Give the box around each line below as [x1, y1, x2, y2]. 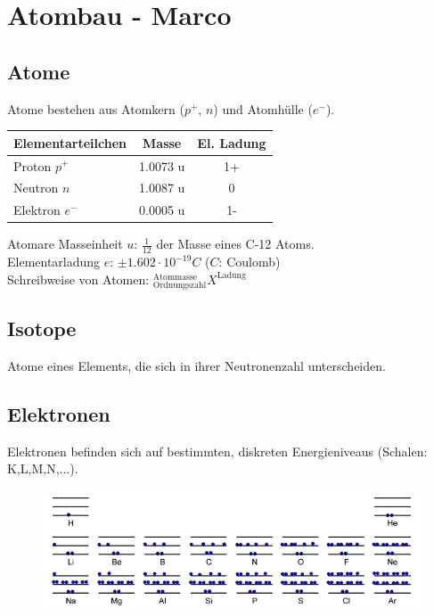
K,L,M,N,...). [7, 459, 78, 478]
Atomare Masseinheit [7, 234, 123, 253]
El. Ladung [197, 133, 266, 152]
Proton [13, 156, 52, 175]
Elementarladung [7, 252, 101, 271]
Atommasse [152, 272, 198, 282]
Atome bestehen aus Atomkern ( [7, 99, 184, 118]
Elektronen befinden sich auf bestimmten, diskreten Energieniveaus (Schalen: [7, 441, 428, 460]
